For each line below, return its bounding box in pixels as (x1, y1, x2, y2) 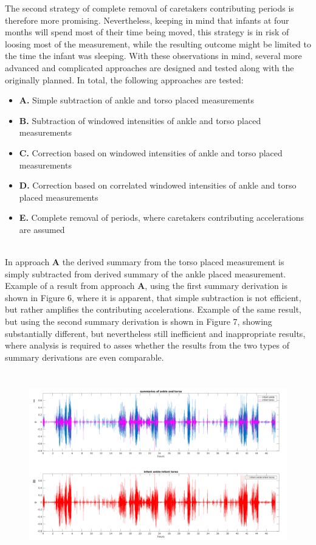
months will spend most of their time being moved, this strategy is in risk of (5, 26, 289, 38)
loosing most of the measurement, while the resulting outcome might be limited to (5, 37, 311, 50)
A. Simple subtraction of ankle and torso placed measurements (19, 94, 254, 106)
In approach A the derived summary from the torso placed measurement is (5, 255, 284, 268)
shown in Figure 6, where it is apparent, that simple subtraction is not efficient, (5, 291, 301, 304)
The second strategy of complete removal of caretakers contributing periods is (5, 2, 294, 14)
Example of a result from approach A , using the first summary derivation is (5, 279, 287, 292)
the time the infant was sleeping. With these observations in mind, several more (5, 49, 302, 62)
